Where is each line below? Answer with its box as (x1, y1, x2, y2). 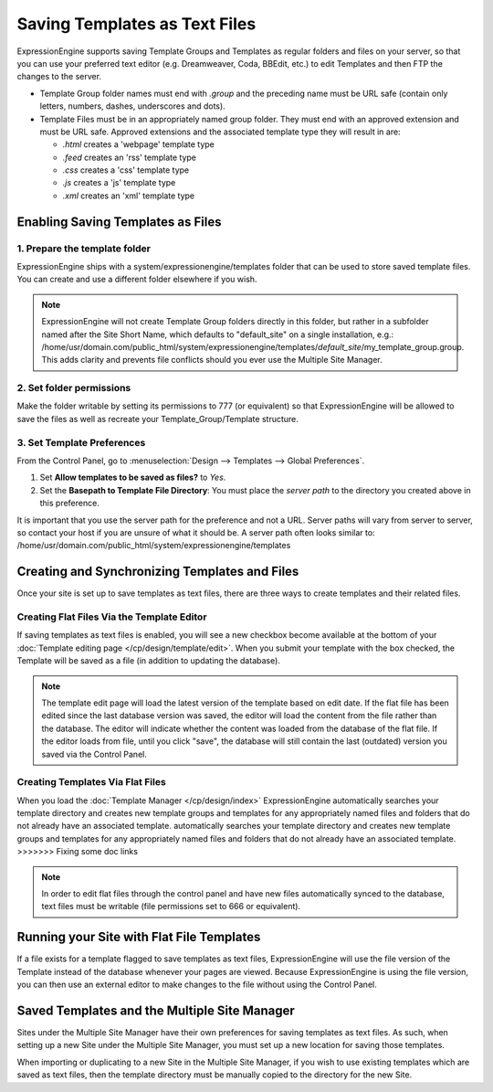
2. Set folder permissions (16, 382, 131, 395)
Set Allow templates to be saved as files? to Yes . (39, 472, 226, 483)
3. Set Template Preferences (16, 436, 146, 449)
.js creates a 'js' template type (62, 177, 176, 188)
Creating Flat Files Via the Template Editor (16, 610, 207, 623)
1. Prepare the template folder (16, 242, 151, 255)
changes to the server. (16, 71, 102, 82)
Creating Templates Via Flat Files (16, 776, 166, 789)
